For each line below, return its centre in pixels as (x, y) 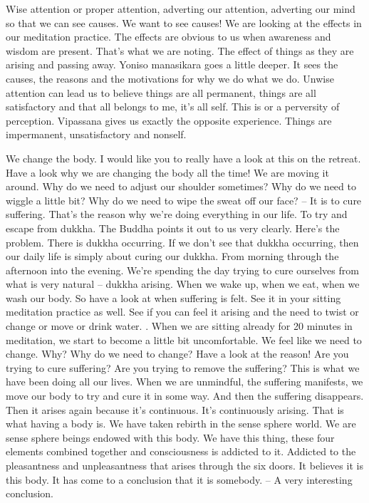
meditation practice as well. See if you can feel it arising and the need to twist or (182, 312)
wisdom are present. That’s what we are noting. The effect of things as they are (180, 50)
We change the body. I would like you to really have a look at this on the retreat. (183, 158)
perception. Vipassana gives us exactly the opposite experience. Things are (169, 120)
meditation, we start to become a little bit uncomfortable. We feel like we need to (184, 339)
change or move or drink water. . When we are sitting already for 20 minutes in (179, 326)
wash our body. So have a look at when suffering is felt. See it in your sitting (173, 297)
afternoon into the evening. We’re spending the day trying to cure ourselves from (182, 270)
